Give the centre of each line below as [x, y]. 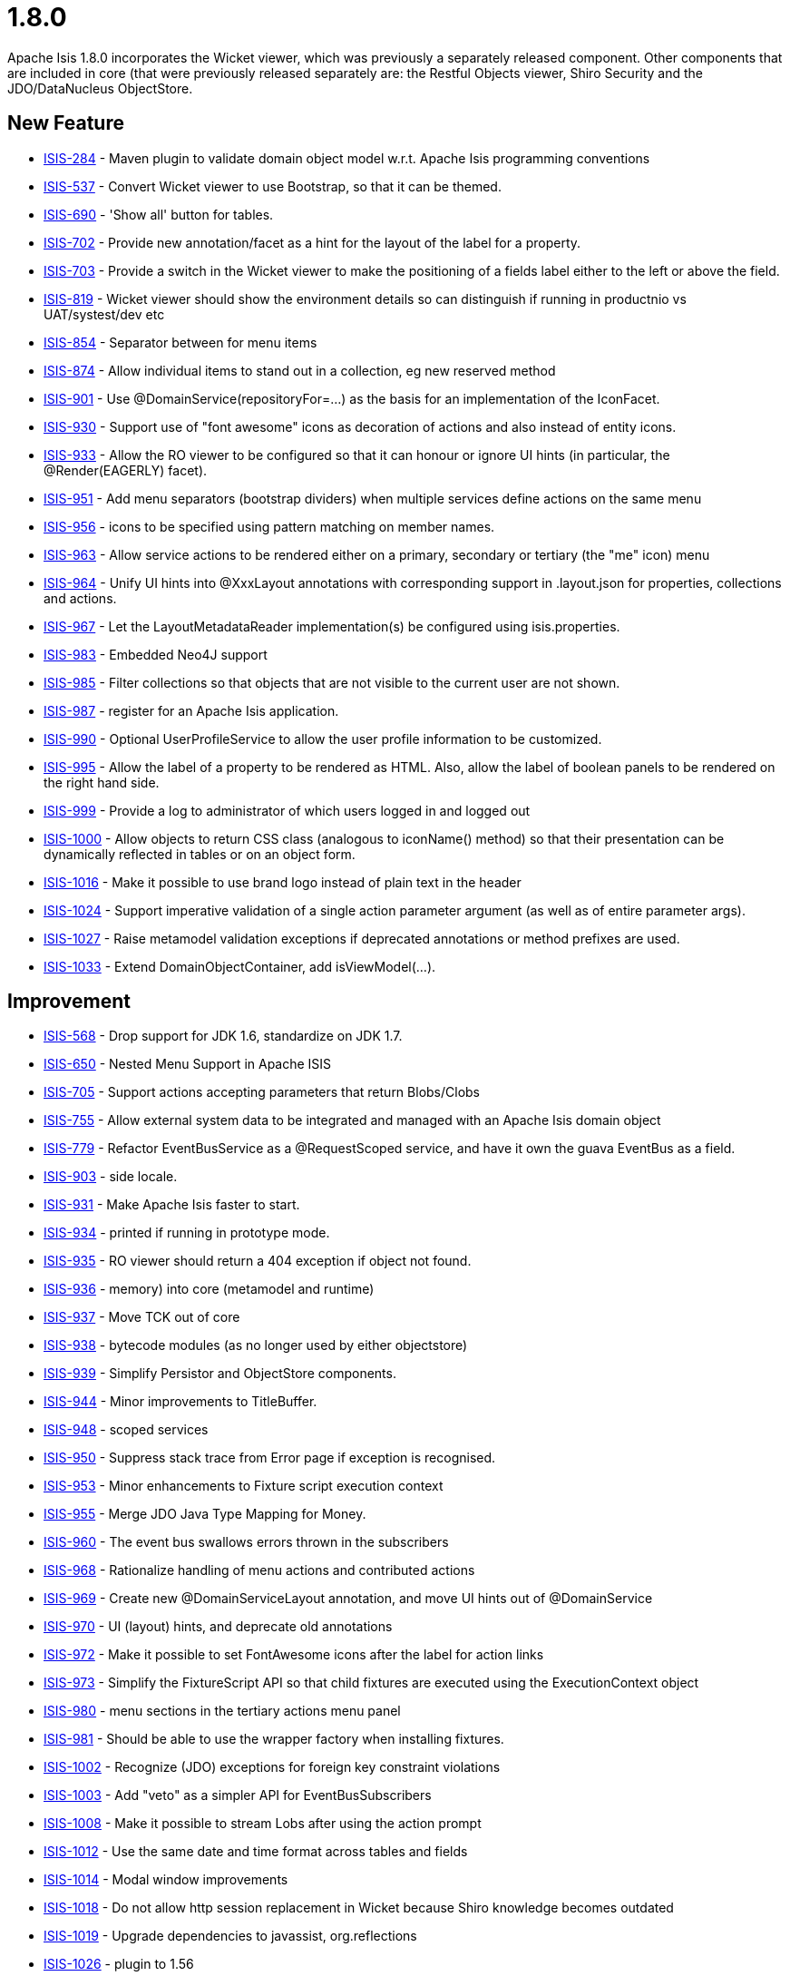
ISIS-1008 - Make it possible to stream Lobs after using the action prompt [263, 1824]
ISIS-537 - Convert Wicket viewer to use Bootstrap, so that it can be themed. [273, 186]
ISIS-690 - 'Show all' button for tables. [159, 214]
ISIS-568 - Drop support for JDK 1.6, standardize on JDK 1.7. [223, 1036]
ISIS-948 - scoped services [126, 1430]
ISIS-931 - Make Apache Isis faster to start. [172, 1205]
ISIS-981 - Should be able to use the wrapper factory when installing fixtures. [274, 1739]
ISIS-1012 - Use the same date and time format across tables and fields [256, 1852]
